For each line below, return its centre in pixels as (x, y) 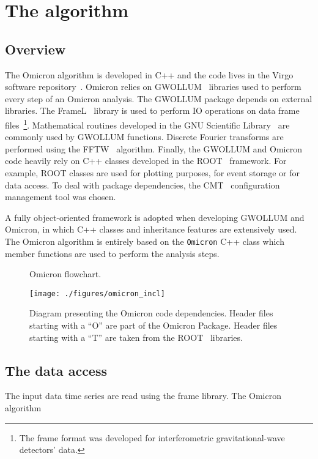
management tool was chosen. (61, 197)
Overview (35, 49)
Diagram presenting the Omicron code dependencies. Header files (151, 313)
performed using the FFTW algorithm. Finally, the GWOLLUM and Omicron (153, 148)
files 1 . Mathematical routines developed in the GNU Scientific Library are (147, 124)
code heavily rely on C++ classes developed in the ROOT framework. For (146, 161)
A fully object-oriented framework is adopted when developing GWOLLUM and (155, 217)
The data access (56, 370)
